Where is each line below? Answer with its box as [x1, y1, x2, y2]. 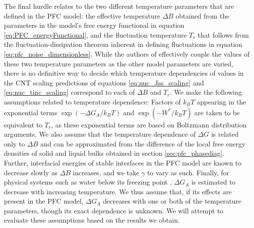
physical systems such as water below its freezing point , [4, 177, 172, 187]
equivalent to [4, 119, 42, 129]
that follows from [197, 29, 249, 40]
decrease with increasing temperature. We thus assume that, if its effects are [4, 186, 232, 196]
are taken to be [194, 107, 240, 117]
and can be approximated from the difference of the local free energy [40, 138, 246, 148]
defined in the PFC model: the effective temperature [4, 10, 160, 21]
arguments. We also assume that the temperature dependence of [4, 129, 196, 139]
